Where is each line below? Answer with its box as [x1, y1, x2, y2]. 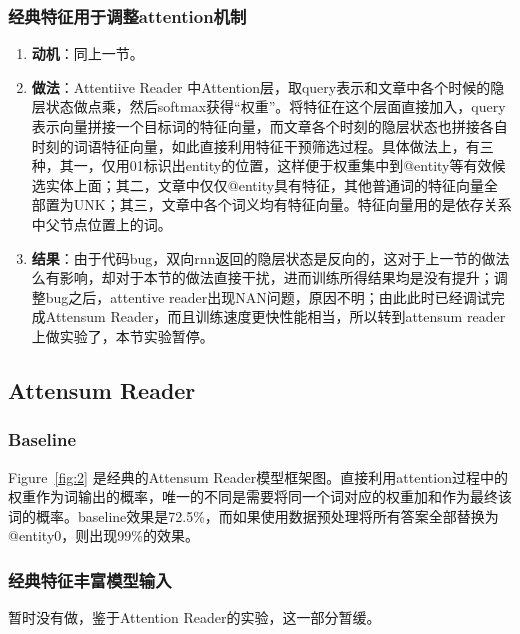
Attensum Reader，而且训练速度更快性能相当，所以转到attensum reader [45, 306, 506, 327]
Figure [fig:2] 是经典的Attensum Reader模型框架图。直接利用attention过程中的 [8, 466, 508, 487]
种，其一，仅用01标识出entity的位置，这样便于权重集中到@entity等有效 [31, 155, 492, 176]
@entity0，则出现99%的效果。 [8, 525, 199, 546]
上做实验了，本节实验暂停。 [31, 325, 214, 346]
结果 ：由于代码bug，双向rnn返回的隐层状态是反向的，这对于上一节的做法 [31, 247, 510, 268]
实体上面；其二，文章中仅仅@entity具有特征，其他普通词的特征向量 [45, 174, 485, 195]
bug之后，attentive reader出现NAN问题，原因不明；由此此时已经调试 [45, 286, 491, 307]
